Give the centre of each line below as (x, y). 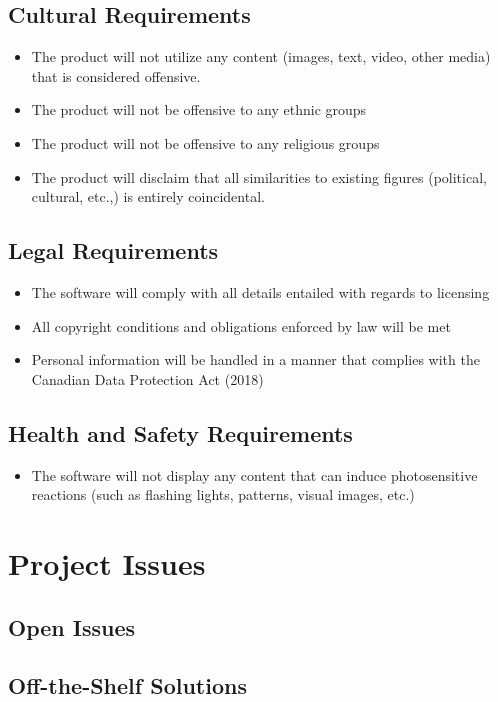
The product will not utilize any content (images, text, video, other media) (261, 56)
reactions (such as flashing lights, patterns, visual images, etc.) (223, 494)
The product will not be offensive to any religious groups (205, 142)
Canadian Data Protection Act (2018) (147, 378)
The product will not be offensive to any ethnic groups (199, 109)
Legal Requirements (113, 250)
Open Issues (72, 626)
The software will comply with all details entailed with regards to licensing (260, 291)
